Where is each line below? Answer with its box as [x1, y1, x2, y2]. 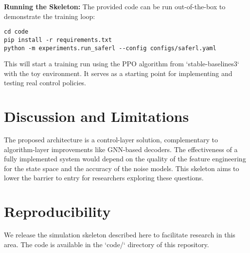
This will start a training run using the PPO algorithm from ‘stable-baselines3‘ [4, 58, 239, 69]
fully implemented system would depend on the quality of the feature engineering [4, 154, 246, 164]
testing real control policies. [4, 78, 87, 88]
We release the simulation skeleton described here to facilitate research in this [4, 230, 235, 240]
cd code [4, 28, 29, 36]
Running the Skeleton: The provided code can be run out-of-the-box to [4, 1, 226, 11]
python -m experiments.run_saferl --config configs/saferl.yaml [4, 44, 216, 52]
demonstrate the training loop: [4, 11, 95, 21]
